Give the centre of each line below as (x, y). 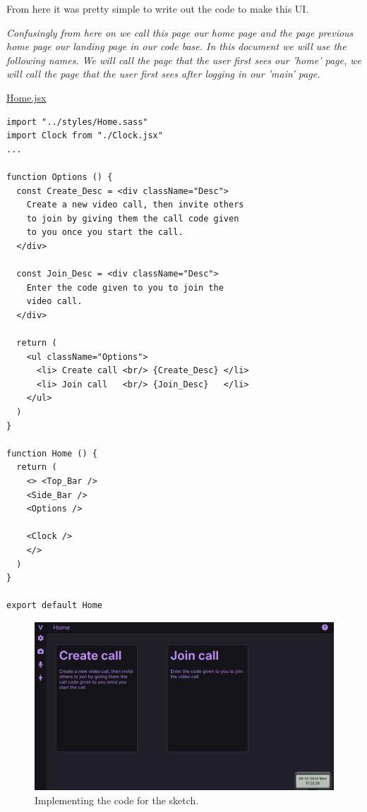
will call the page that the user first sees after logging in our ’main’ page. (163, 74)
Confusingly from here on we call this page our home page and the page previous (180, 32)
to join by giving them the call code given (133, 218)
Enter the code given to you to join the (125, 287)
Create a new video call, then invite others (135, 205)
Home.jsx (26, 97)
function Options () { (60, 177)
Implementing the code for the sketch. (117, 800)
